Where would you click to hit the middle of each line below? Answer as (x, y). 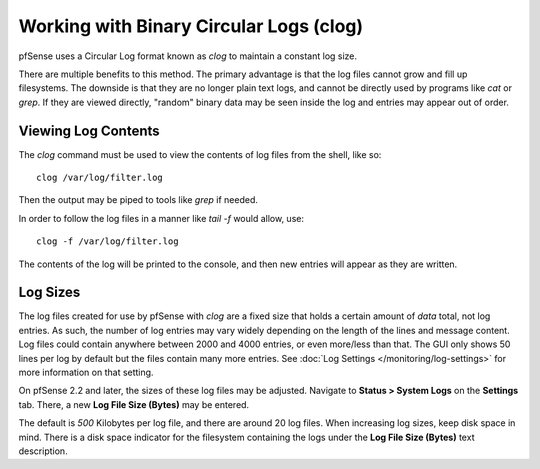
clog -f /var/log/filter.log (107, 241)
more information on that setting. (86, 372)
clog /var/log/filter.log (100, 178)
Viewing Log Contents (89, 130)
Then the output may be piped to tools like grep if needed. (138, 200)
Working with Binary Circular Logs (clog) (191, 26)
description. (43, 451)
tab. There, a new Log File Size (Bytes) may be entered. (134, 404)
